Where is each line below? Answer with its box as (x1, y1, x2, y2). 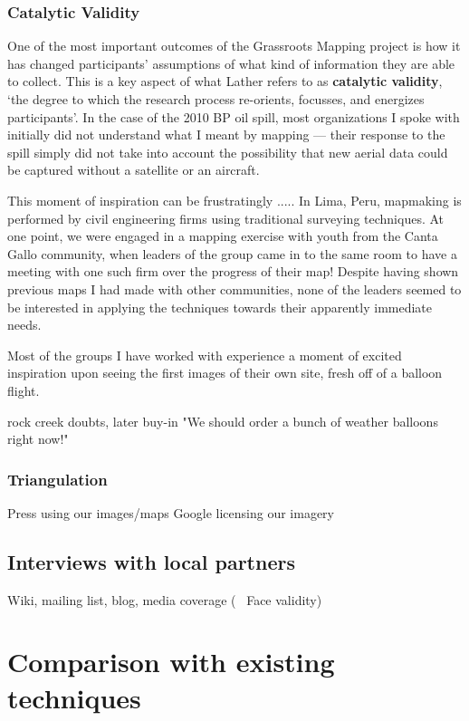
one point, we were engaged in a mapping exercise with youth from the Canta (7, 226, 438, 245)
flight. (7, 380, 40, 399)
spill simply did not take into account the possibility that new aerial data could (7, 142, 448, 161)
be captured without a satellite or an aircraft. (7, 160, 260, 179)
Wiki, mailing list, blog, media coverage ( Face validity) (7, 590, 322, 609)
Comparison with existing (7, 643, 335, 680)
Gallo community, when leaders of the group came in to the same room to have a (7, 244, 457, 263)
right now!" (7, 429, 69, 448)
